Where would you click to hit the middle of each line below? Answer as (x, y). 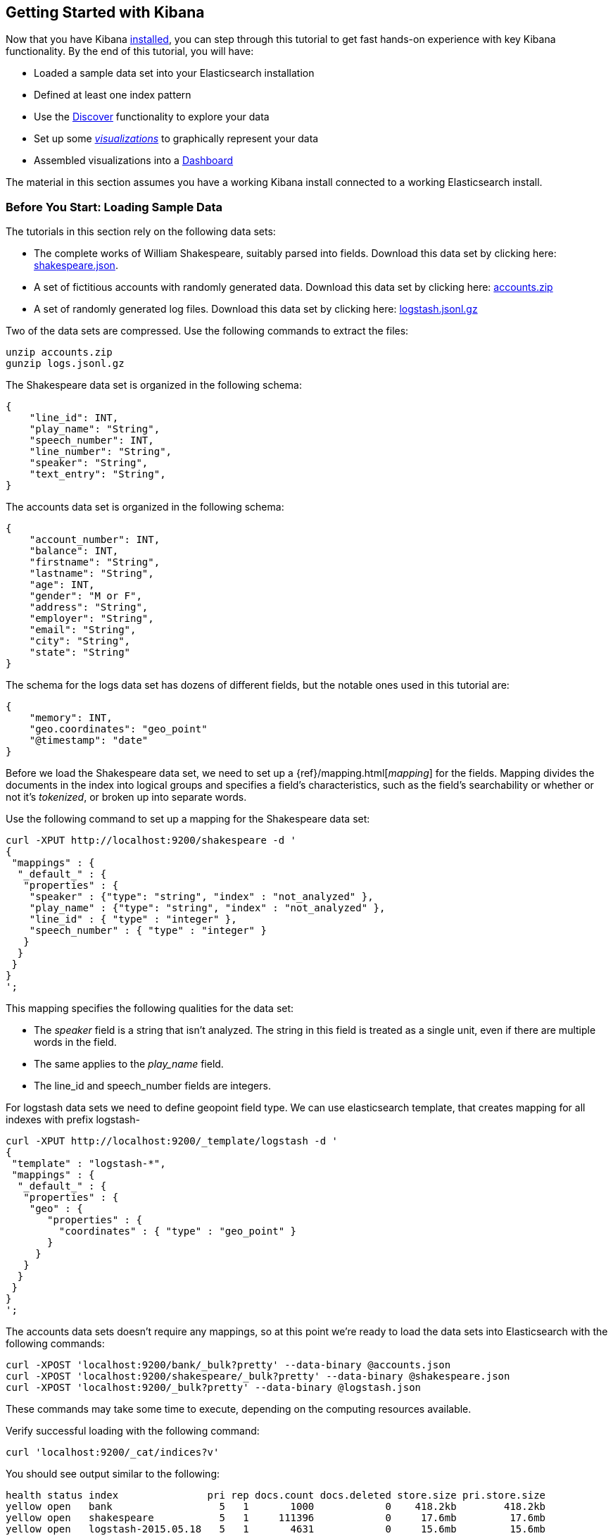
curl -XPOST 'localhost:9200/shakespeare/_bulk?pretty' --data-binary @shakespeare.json (258, 1376)
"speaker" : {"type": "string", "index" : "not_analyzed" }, (201, 897)
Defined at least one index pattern (113, 95)
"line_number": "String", (101, 452)
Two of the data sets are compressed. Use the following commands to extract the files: (207, 331)
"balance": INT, (74, 551)
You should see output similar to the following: (113, 1474)
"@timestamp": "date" (89, 741)
